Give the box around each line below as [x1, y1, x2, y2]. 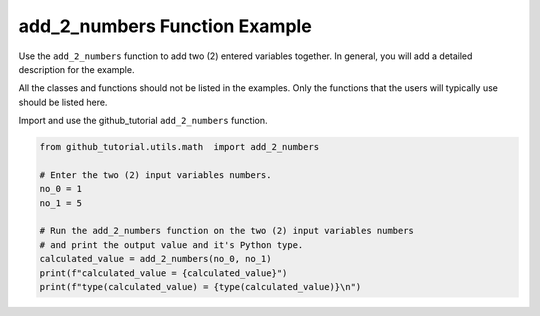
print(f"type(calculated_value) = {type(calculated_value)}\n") [39, 281, 362, 292]
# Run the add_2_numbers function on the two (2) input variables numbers [39, 225, 415, 237]
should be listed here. [18, 96, 108, 108]
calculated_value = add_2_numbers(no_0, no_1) [39, 253, 272, 265]
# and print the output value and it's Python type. [39, 239, 304, 250]
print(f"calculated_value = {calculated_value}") [39, 267, 288, 279]
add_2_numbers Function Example [18, 15, 312, 37]
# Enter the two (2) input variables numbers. [39, 169, 272, 180]
